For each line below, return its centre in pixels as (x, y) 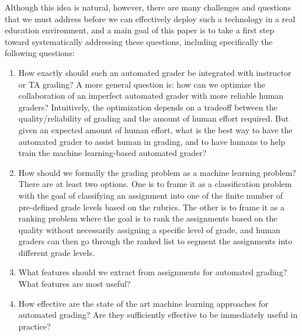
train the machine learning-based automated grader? (112, 153)
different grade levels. (56, 252)
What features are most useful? (74, 284)
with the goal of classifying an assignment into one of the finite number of (151, 195)
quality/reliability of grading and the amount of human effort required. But (154, 118)
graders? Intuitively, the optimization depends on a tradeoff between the (148, 107)
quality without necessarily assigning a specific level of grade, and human (149, 229)
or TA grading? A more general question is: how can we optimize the (142, 84)
